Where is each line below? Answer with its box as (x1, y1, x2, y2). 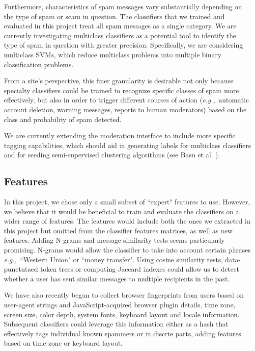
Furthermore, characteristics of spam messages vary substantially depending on (4, 1, 242, 11)
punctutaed (4, 264, 38, 274)
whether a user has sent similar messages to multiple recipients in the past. (4, 273, 230, 283)
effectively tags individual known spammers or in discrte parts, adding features (4, 328, 241, 338)
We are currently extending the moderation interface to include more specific (4, 130, 236, 141)
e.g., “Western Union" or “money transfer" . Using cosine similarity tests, (4, 254, 223, 264)
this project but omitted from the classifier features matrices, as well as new (4, 225, 233, 235)
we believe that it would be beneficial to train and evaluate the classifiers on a (4, 206, 239, 216)
